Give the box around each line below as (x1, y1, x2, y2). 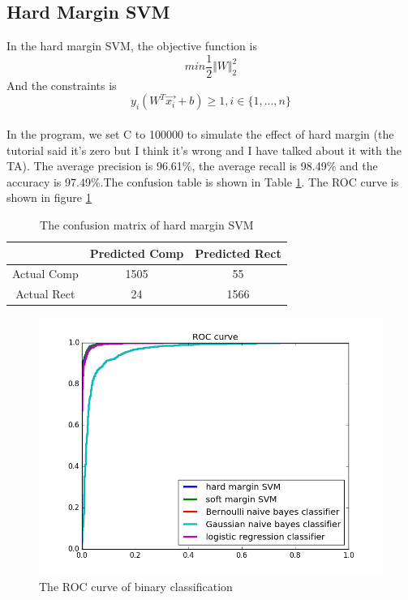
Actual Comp (12, 265, 79, 282)
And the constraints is (6, 76, 117, 93)
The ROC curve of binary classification (39, 577, 233, 594)
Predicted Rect (195, 244, 281, 261)
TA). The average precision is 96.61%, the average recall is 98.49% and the (6, 157, 378, 174)
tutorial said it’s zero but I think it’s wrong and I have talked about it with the (6, 141, 402, 158)
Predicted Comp (89, 244, 184, 261)
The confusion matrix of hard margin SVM (40, 216, 254, 234)
